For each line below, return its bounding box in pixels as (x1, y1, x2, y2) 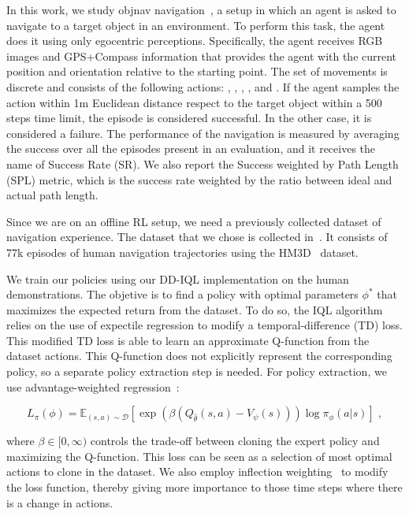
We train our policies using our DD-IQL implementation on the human (6, 270, 349, 287)
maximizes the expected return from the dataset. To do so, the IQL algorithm (6, 301, 383, 317)
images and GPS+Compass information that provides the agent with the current (6, 47, 397, 64)
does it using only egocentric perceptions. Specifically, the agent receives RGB (6, 32, 383, 49)
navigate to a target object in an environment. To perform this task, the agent (6, 17, 385, 33)
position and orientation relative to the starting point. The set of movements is (6, 63, 388, 80)
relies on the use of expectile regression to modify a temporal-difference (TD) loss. (6, 317, 403, 333)
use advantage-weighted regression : (6, 378, 180, 395)
